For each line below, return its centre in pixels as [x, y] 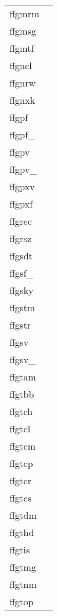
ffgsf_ [22, 273]
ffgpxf [21, 204]
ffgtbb [22, 394]
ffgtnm [23, 584]
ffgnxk [22, 100]
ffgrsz [21, 238]
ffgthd [22, 532]
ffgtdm [23, 515]
